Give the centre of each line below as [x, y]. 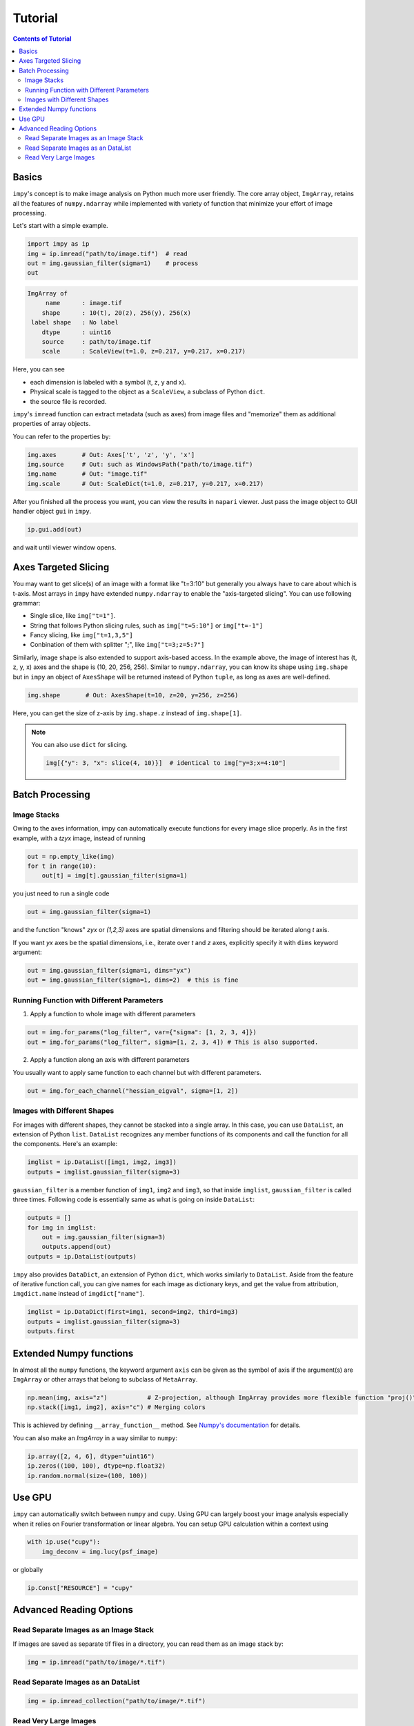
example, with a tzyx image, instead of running [79, 838]
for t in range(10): [62, 866]
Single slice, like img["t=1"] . [73, 616]
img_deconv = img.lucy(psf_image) [100, 1551]
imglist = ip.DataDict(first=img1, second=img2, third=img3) [133, 1312]
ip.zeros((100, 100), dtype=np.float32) [96, 1466]
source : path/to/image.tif [97, 342]
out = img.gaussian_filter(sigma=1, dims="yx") [109, 970]
